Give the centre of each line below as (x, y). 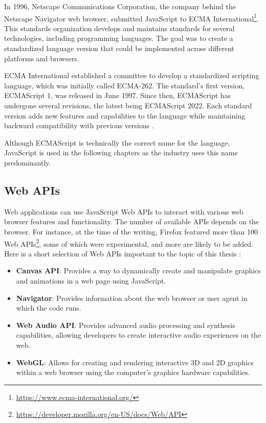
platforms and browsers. (42, 58)
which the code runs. (49, 308)
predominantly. (28, 162)
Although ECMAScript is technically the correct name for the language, (117, 142)
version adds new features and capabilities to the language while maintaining (125, 115)
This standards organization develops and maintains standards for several (119, 28)
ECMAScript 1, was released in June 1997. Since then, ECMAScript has (118, 95)
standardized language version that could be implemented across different (119, 48)
